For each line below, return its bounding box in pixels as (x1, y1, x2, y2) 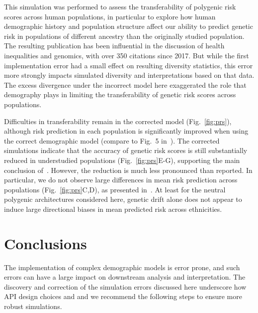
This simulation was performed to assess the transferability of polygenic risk (4, 1, 236, 11)
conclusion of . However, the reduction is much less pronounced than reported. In (4, 164, 253, 175)
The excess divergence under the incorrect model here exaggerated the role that (4, 79, 247, 90)
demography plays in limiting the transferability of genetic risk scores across (4, 89, 236, 100)
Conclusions (4, 233, 87, 253)
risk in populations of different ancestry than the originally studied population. (4, 30, 245, 41)
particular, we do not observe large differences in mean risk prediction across (4, 174, 238, 185)
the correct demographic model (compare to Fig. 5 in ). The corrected (4, 135, 220, 146)
